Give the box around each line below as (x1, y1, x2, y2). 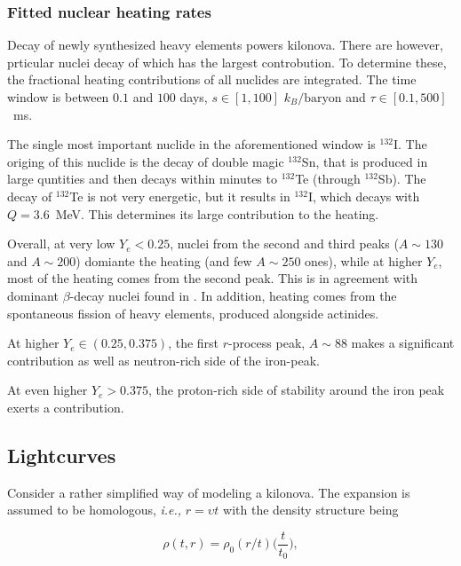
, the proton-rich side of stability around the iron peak (147, 381, 445, 399)
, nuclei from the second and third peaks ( (170, 234, 399, 253)
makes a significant (351, 334, 455, 352)
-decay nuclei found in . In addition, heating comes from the (69, 286, 397, 304)
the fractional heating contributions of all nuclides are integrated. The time (7, 70, 417, 89)
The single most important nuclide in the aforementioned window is (7, 135, 376, 153)
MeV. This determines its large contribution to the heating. (55, 204, 379, 223)
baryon (304, 92, 342, 105)
